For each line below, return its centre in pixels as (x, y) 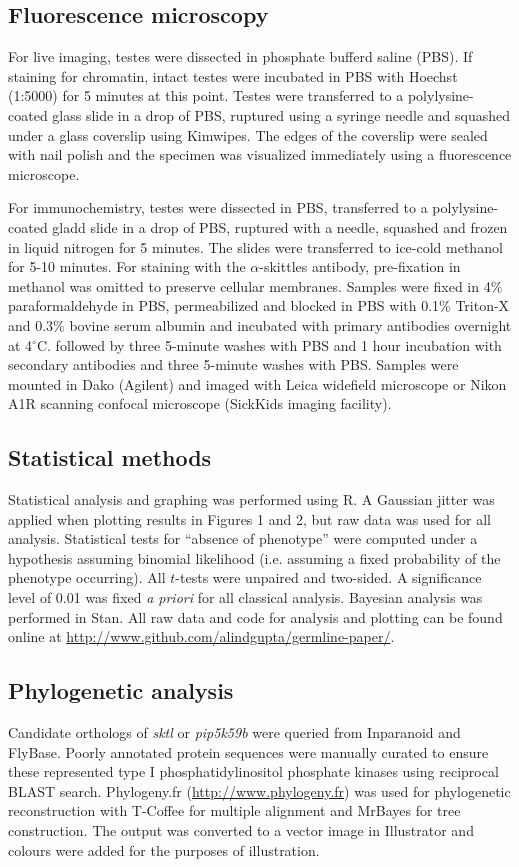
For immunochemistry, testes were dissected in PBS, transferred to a (218, 207)
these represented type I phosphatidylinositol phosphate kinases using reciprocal (253, 771)
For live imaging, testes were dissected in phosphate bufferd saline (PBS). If (240, 56)
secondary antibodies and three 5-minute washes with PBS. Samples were (233, 364)
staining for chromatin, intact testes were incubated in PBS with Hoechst (233, 75)
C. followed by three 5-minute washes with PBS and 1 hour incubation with (269, 344)
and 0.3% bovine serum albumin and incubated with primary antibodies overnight (260, 324)
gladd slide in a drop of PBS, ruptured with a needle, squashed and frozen (280, 226)
